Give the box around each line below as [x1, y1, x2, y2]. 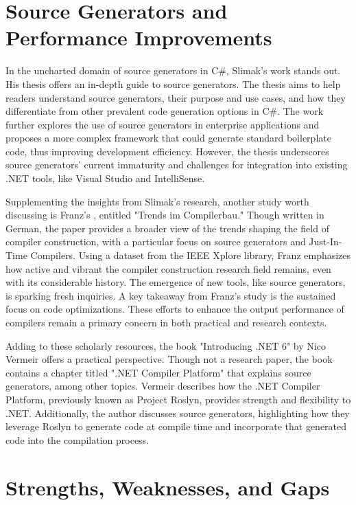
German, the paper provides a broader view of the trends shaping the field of [5, 221, 329, 235]
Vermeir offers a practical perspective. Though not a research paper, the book [5, 352, 333, 366]
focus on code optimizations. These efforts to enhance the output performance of [5, 302, 344, 316]
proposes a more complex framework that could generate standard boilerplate [5, 131, 331, 145]
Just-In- [309, 234, 342, 249]
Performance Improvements [5, 23, 272, 52]
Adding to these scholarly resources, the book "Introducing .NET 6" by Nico [5, 338, 326, 352]
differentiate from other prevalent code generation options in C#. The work [5, 104, 324, 118]
